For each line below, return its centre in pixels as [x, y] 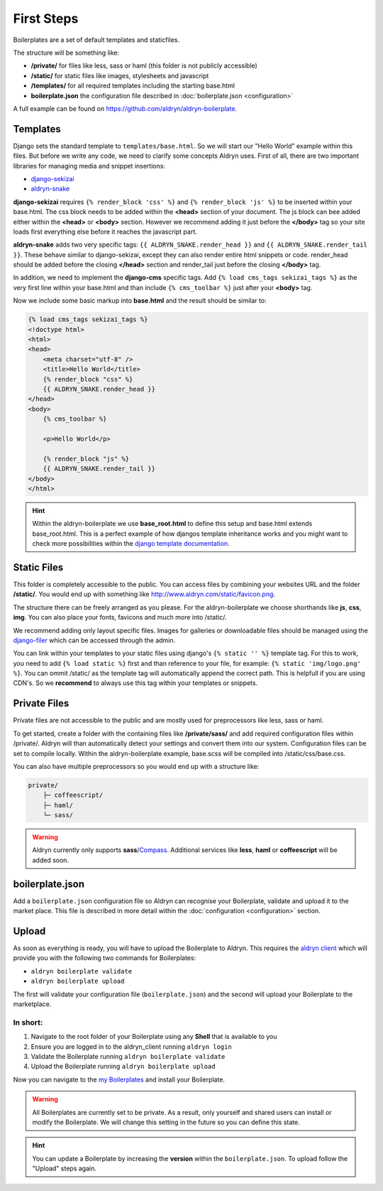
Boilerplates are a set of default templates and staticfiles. [96, 40]
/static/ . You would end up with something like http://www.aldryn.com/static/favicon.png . [144, 594]
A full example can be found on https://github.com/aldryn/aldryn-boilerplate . [125, 108]
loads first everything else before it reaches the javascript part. [105, 232]
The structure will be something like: [66, 53]
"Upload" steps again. [65, 1168]
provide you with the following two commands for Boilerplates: [105, 958]
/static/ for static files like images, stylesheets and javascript [120, 75]
